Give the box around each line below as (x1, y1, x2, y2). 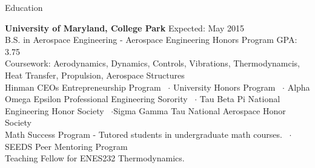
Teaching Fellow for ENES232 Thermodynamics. (5, 152, 185, 164)
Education (5, 1, 43, 13)
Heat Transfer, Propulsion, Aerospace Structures (5, 68, 185, 81)
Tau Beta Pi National (199, 92, 280, 105)
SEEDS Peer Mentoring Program (5, 140, 128, 152)
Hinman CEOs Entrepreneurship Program (5, 80, 161, 93)
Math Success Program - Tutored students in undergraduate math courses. (5, 128, 282, 140)
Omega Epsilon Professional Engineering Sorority (5, 92, 188, 105)
